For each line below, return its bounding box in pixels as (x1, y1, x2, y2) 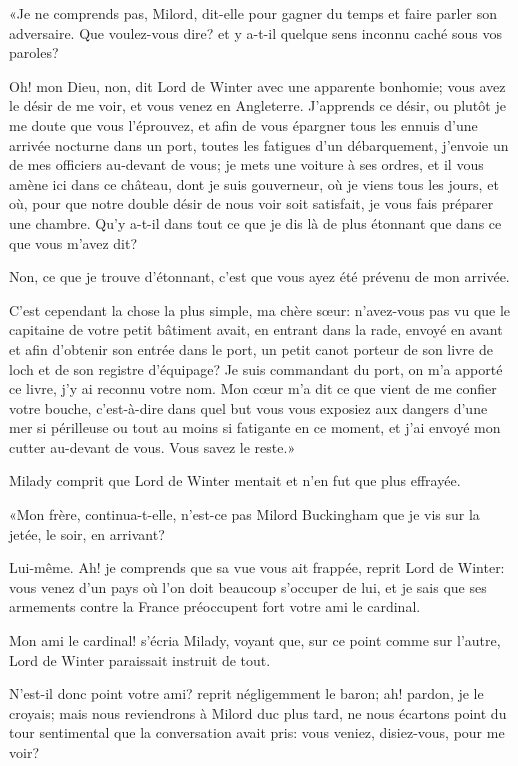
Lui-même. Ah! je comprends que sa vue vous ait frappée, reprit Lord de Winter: (9, 557, 505, 578)
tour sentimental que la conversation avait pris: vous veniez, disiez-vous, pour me (9, 722, 505, 743)
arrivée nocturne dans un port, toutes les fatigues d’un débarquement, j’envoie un (9, 134, 509, 155)
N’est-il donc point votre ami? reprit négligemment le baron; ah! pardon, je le (9, 683, 484, 704)
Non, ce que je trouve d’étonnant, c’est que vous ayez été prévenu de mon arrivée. (9, 266, 510, 287)
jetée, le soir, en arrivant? (9, 523, 165, 544)
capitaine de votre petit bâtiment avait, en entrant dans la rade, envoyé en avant (9, 319, 503, 340)
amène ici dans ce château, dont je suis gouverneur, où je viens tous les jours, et (9, 173, 499, 194)
